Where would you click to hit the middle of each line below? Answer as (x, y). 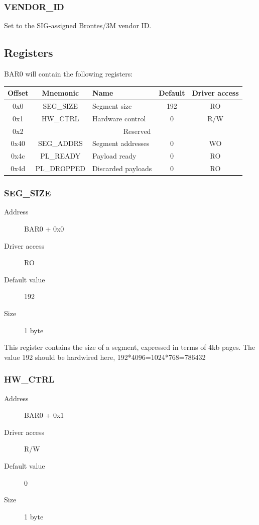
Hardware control (119, 118)
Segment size (112, 105)
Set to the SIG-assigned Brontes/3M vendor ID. (78, 25)
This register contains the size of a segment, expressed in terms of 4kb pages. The (130, 347)
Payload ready (114, 156)
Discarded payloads (122, 168)
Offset (18, 93)
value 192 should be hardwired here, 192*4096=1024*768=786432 (105, 357)
